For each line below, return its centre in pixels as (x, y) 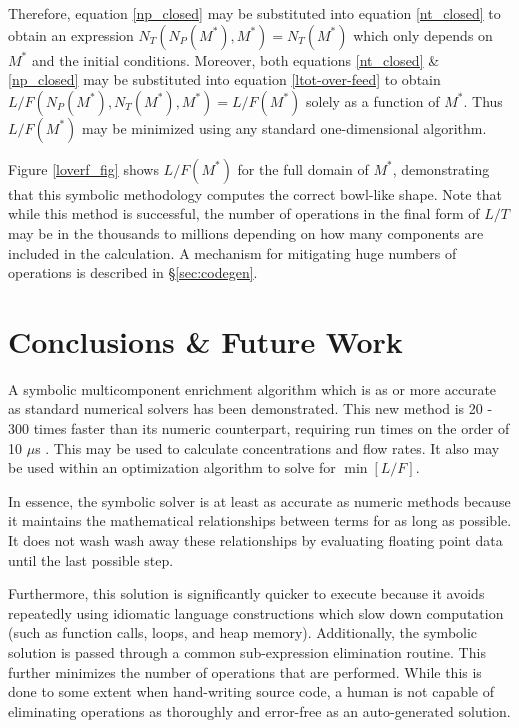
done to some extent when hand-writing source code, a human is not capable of (251, 691)
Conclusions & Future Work (205, 340)
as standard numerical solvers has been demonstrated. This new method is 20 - (250, 408)
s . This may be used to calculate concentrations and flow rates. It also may (267, 447)
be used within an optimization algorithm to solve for (172, 467)
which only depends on (423, 34)
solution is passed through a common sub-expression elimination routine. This (247, 652)
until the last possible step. (91, 559)
